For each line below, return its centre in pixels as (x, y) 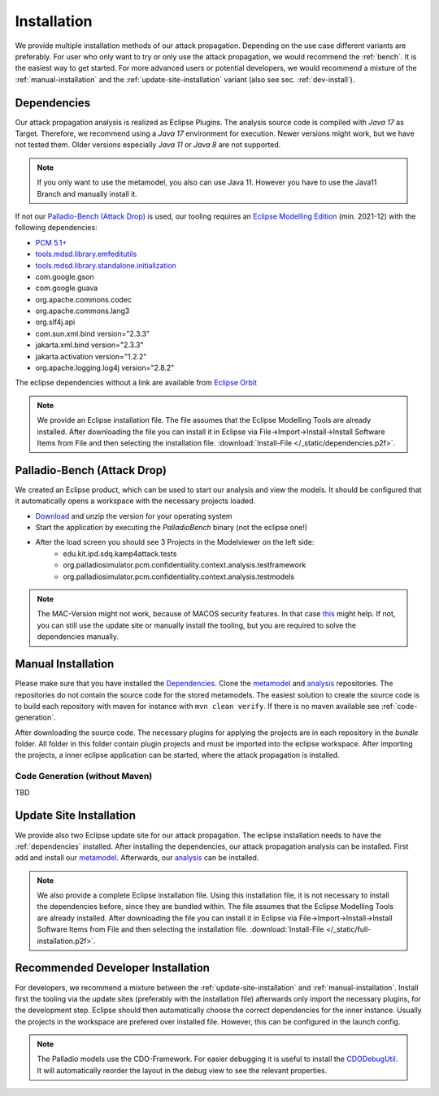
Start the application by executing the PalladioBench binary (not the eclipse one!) (172, 528)
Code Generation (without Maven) (84, 776)
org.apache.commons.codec (84, 299)
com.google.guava (67, 288)
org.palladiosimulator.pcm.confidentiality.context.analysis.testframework (185, 565)
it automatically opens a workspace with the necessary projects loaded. (135, 501)
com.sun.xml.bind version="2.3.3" (93, 333)
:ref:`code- (399, 706)
